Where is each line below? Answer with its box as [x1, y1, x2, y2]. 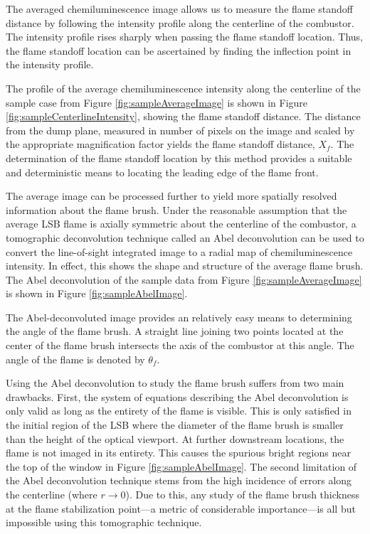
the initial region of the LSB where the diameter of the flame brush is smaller [6, 417, 344, 432]
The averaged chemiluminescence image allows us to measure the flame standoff [6, 1, 354, 16]
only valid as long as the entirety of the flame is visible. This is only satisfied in [6, 403, 351, 418]
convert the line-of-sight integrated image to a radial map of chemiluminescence [6, 244, 353, 259]
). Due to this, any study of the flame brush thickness [125, 487, 359, 501]
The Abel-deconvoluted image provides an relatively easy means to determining [6, 309, 352, 324]
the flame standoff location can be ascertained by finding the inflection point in [6, 43, 351, 58]
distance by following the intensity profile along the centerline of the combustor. [6, 15, 354, 30]
